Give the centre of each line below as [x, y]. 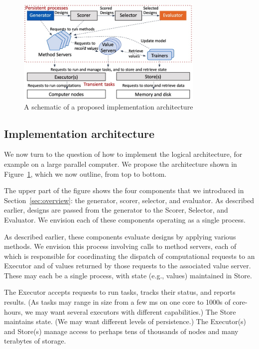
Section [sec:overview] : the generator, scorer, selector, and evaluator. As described [129, 200]
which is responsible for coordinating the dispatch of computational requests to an [129, 256]
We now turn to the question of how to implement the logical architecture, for [123, 154]
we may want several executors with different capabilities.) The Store [130, 311]
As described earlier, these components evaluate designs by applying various [120, 236]
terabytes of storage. [35, 341]
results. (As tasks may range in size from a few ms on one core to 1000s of [117, 302]
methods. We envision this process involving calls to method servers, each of [120, 246]
